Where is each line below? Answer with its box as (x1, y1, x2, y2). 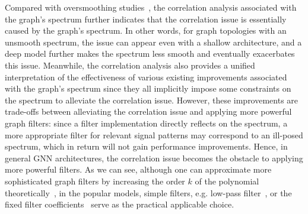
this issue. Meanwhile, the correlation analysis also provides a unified (5, 59, 255, 71)
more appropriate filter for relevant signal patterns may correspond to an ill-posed (5, 128, 303, 141)
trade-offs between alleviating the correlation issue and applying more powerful (5, 105, 292, 118)
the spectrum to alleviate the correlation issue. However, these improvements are (5, 93, 299, 106)
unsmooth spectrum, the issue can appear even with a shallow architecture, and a (5, 35, 302, 48)
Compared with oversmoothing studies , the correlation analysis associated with (5, 1, 297, 13)
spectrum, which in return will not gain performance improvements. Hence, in (5, 140, 288, 153)
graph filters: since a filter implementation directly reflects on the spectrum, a (5, 116, 288, 129)
